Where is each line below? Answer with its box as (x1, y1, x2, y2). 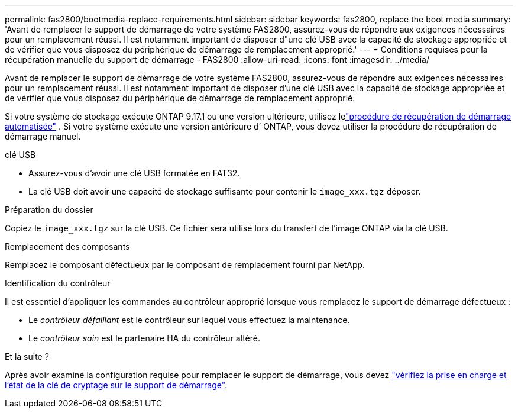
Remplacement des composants (5, 241, 130, 251)
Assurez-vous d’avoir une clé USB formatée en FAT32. (28, 168, 240, 178)
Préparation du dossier (5, 205, 93, 215)
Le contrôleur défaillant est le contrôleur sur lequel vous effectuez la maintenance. (28, 315, 350, 325)
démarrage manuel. (5, 131, 81, 141)
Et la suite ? (5, 351, 49, 362)
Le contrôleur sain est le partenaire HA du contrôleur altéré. (28, 333, 260, 343)
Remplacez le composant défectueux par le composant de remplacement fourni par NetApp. (5, 260, 365, 270)
